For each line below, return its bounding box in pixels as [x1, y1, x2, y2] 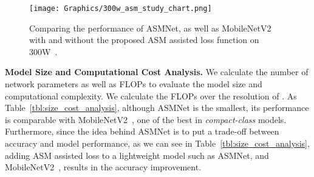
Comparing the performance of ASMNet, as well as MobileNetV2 [29, 21, 271, 34]
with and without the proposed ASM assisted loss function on [29, 33, 259, 46]
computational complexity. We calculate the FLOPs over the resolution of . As [5, 89, 297, 102]
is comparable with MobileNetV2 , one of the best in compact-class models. [5, 113, 287, 125]
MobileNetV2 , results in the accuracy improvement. [5, 161, 202, 173]
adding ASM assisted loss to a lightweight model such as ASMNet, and [5, 149, 269, 161]
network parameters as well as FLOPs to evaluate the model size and [5, 78, 262, 90]
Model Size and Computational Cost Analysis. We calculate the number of [5, 65, 309, 78]
